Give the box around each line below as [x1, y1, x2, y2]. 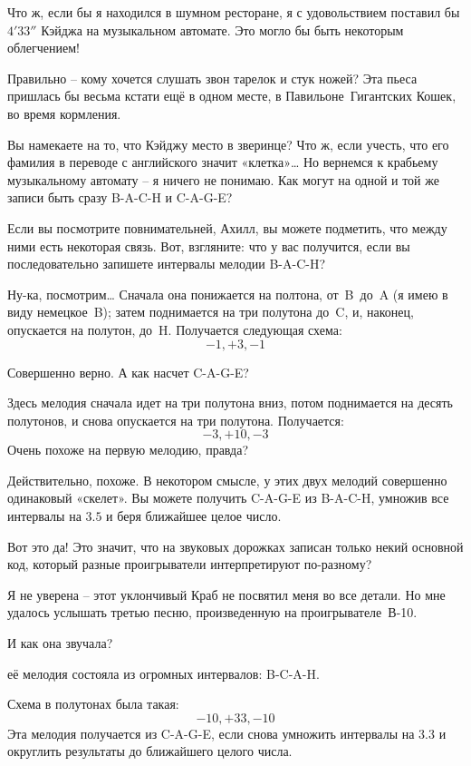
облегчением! [7, 38, 80, 57]
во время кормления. [7, 103, 121, 123]
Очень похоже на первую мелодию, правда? [7, 440, 249, 459]
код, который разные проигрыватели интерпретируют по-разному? [7, 555, 372, 574]
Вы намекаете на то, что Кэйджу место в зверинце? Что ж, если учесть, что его [7, 134, 449, 153]
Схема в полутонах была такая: [7, 694, 179, 713]
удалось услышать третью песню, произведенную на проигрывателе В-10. [7, 603, 418, 622]
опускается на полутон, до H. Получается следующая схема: [7, 319, 342, 339]
